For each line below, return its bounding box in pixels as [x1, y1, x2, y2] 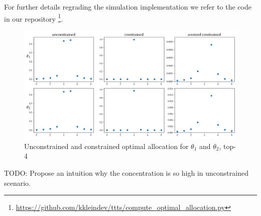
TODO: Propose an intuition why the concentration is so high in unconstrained [4, 167, 248, 178]
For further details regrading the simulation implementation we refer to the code [4, 2, 251, 12]
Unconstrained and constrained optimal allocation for [24, 140, 189, 151]
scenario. [4, 177, 31, 188]
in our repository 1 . [4, 12, 63, 24]
